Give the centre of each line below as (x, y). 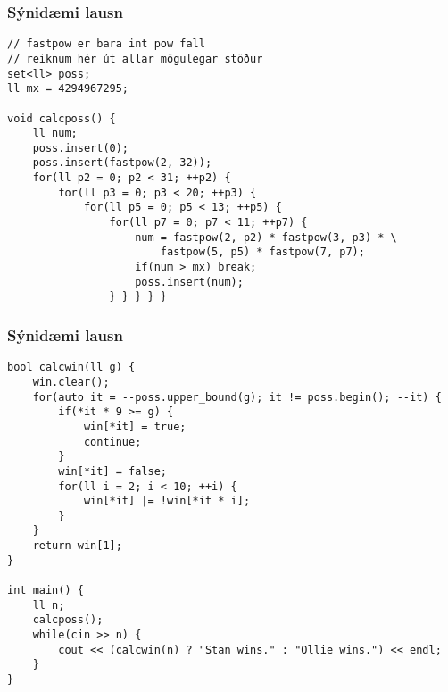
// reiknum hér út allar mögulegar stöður (135, 58)
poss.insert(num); (189, 282)
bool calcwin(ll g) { (71, 367)
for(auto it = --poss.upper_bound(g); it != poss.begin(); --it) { (237, 397)
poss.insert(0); (81, 148)
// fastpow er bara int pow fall (106, 44)
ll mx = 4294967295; (68, 89)
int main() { (46, 591)
